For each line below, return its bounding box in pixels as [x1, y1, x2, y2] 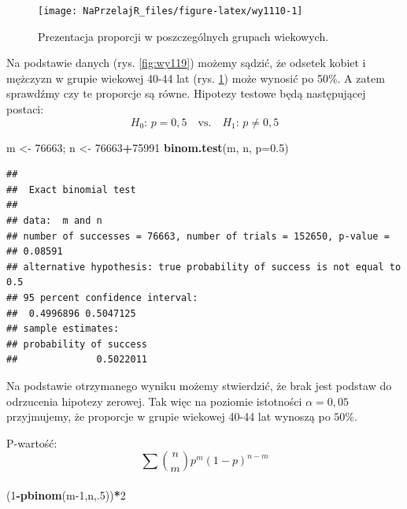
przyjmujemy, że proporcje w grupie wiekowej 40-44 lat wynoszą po [6, 408, 331, 425]
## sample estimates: [6, 323, 120, 335]
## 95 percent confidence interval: [6, 292, 198, 303]
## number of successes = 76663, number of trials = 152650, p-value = [6, 230, 390, 242]
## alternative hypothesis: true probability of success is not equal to [6, 261, 401, 273]
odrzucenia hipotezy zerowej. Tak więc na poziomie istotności [6, 392, 302, 409]
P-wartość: [6, 434, 57, 451]
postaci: [6, 101, 44, 117]
